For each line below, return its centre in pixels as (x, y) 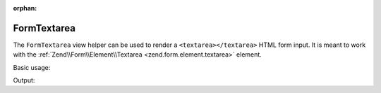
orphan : (25, 8)
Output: (24, 80)
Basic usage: (32, 67)
